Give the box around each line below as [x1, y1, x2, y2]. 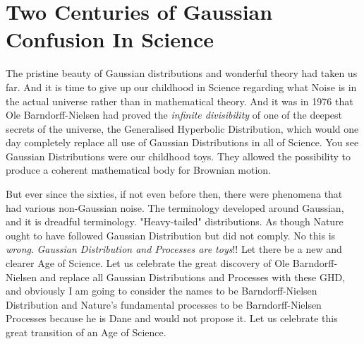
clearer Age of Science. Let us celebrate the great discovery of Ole [6, 256, 290, 271]
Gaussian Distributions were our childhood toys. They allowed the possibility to [6, 148, 351, 163]
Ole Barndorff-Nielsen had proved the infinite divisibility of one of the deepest [6, 107, 342, 122]
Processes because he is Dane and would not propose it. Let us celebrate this [6, 311, 338, 326]
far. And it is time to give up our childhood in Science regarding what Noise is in [6, 79, 357, 94]
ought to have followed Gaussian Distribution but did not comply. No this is [6, 227, 336, 242]
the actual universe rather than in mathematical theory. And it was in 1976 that [6, 93, 353, 108]
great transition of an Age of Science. [6, 325, 166, 339]
